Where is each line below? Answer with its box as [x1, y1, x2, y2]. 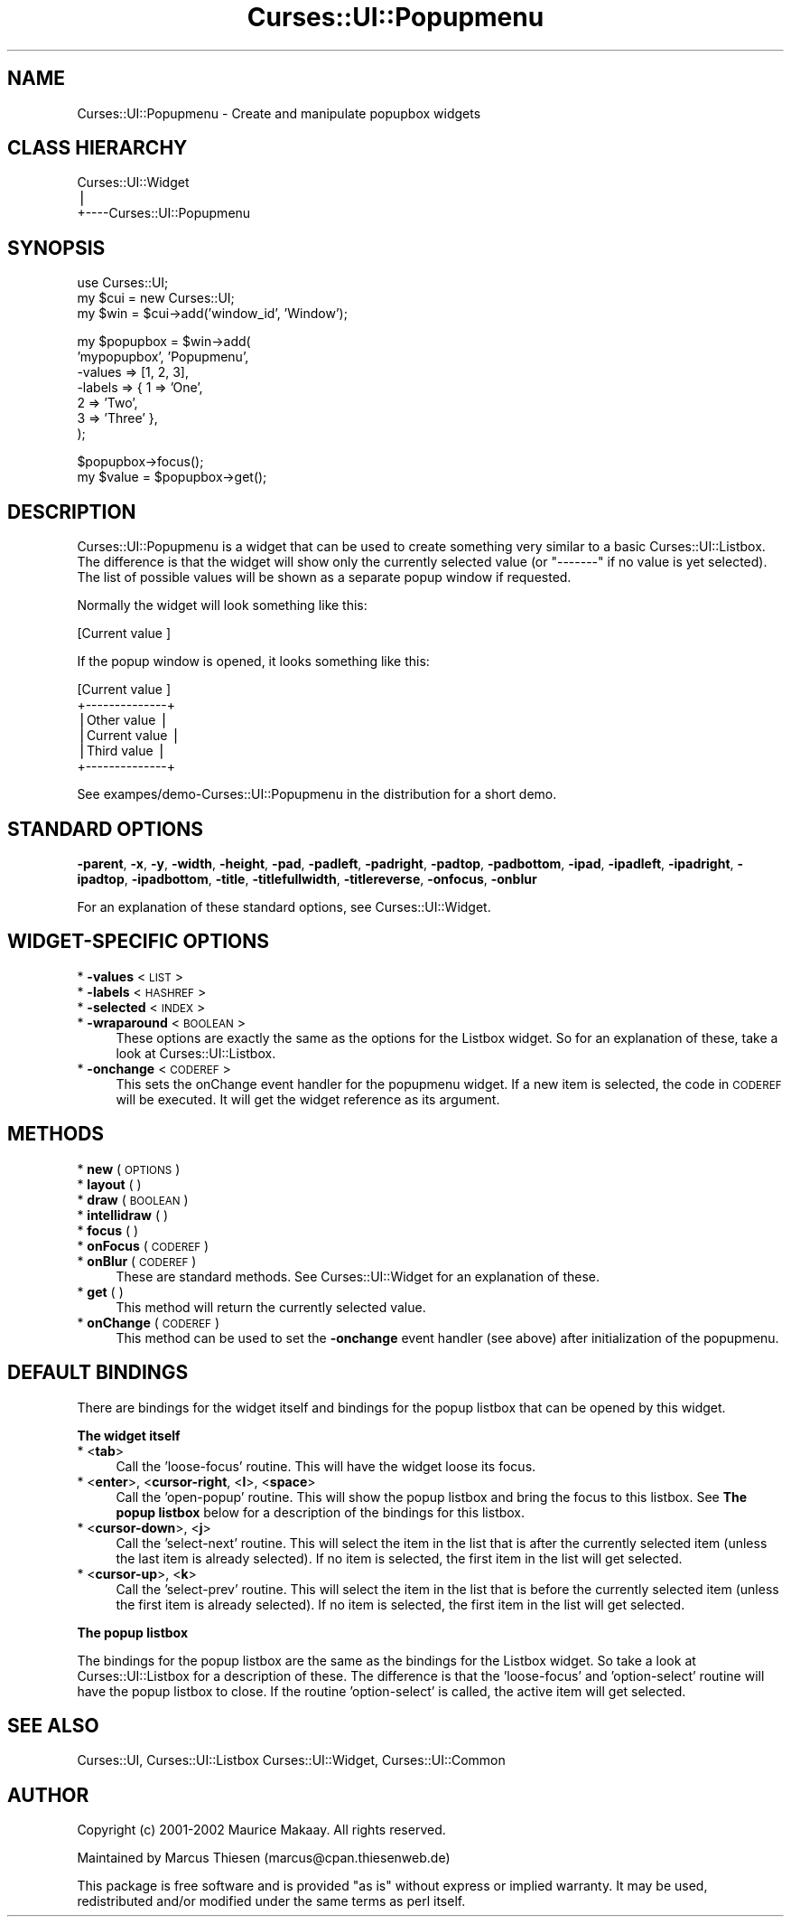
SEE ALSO [7, 1713, 99, 1737]
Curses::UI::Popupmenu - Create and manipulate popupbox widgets [77, 105, 481, 121]
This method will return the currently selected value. [116, 1299, 426, 1315]
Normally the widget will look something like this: [77, 597, 368, 614]
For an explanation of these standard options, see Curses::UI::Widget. [77, 898, 491, 915]
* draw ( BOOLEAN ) [77, 1191, 189, 1207]
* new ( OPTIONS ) [77, 1160, 181, 1177]
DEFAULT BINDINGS [7, 1361, 189, 1384]
